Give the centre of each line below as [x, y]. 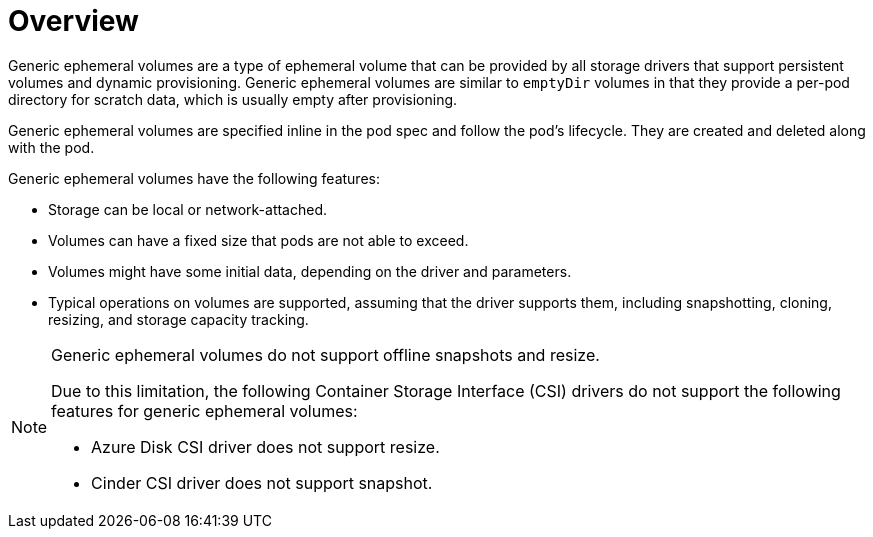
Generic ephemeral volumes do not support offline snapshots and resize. [325, 354]
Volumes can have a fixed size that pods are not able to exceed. [258, 240]
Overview [73, 21]
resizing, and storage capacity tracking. [178, 319]
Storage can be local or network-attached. [188, 209]
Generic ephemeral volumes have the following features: [194, 178]
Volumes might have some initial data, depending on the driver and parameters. [310, 271]
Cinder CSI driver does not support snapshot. [262, 482]
